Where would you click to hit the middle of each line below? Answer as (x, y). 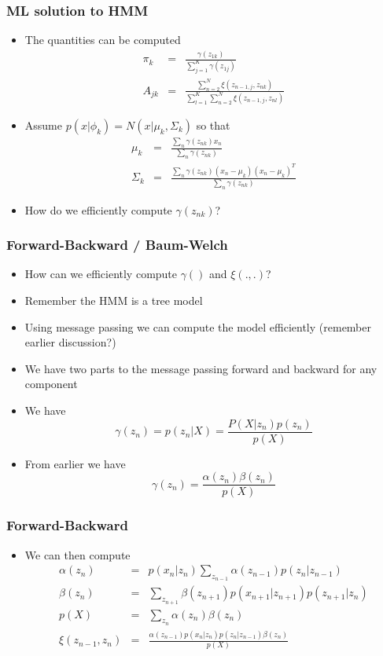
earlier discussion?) (70, 342)
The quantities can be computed (103, 40)
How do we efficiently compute (98, 209)
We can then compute (77, 554)
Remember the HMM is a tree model (114, 301)
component (51, 384)
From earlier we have (75, 463)
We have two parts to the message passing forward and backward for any (201, 368)
